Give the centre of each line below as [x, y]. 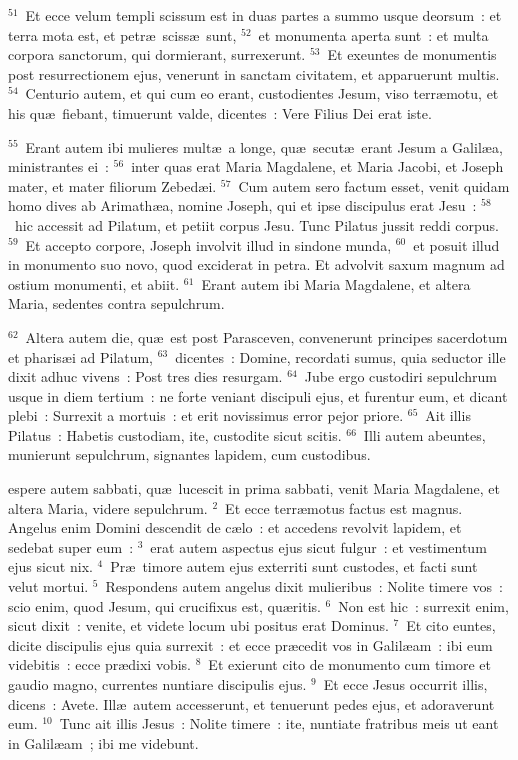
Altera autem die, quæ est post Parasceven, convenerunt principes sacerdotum [266, 336]
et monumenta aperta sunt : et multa [373, 34]
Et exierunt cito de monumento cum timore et [349, 664]
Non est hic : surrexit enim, [423, 605]
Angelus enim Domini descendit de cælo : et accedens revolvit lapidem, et [235, 527]
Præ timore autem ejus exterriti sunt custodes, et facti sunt [294, 566]
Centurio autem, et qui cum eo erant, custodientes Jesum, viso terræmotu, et [262, 93]
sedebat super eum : [71, 546]
